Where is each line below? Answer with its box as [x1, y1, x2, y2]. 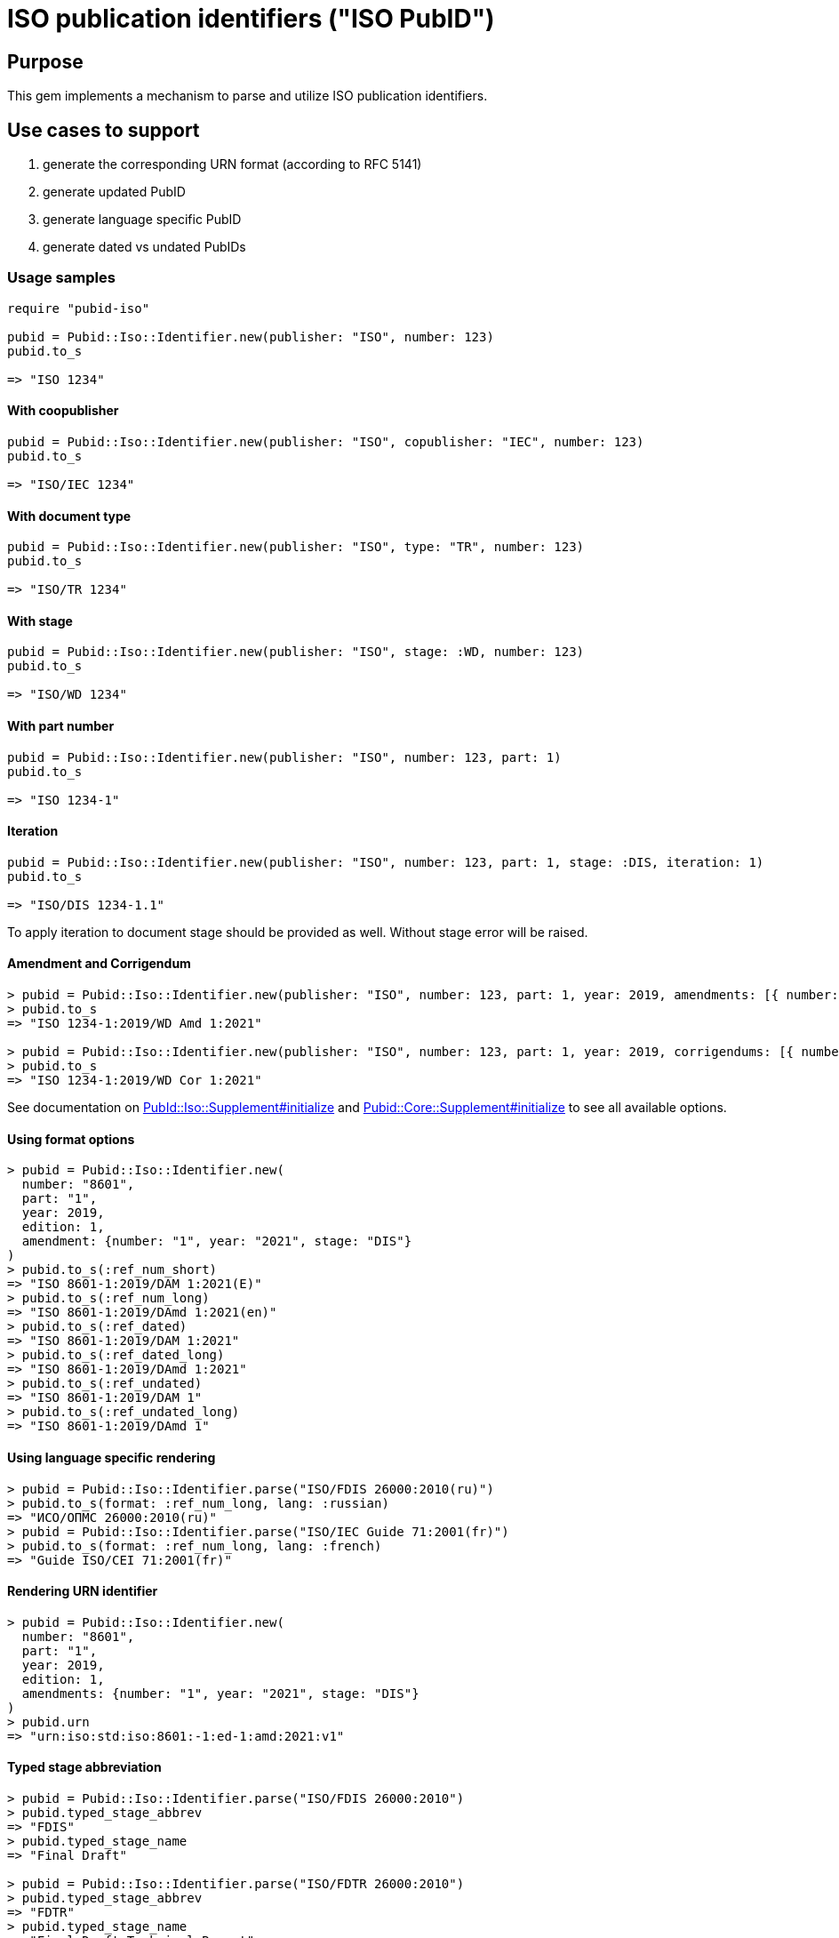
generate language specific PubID [43, 212, 242, 228]
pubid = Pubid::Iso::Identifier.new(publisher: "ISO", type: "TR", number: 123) [7, 540, 585, 555]
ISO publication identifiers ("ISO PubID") [7, 4, 495, 34]
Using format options [7, 1131, 135, 1147]
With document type [7, 508, 132, 524]
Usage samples [7, 268, 116, 287]
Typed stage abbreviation [7, 1759, 162, 1775]
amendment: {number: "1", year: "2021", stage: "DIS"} [21, 1234, 412, 1249]
